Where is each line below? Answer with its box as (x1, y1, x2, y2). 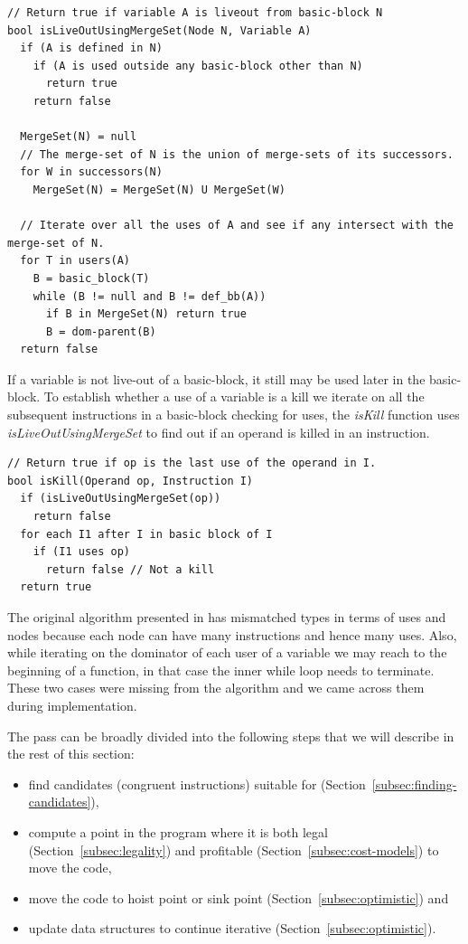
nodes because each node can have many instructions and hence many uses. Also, (7, 625, 457, 644)
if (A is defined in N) (20, 42, 163, 55)
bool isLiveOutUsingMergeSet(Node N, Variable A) (7, 24, 312, 37)
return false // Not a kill (45, 562, 215, 576)
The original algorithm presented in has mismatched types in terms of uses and (7, 608, 446, 626)
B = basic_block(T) (33, 271, 150, 285)
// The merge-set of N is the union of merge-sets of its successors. (20, 147, 454, 161)
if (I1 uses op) (33, 545, 131, 559)
